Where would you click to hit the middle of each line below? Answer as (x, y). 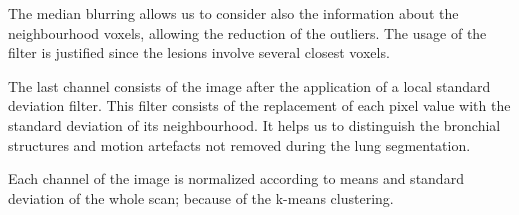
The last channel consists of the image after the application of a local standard (249, 85)
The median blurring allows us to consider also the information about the (233, 13)
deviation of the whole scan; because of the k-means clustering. (201, 197)
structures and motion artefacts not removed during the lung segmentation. (239, 144)
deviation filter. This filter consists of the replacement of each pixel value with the (259, 105)
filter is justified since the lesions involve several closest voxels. (199, 52)
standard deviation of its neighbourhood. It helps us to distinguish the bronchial (254, 124)
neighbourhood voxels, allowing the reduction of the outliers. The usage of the (247, 32)
